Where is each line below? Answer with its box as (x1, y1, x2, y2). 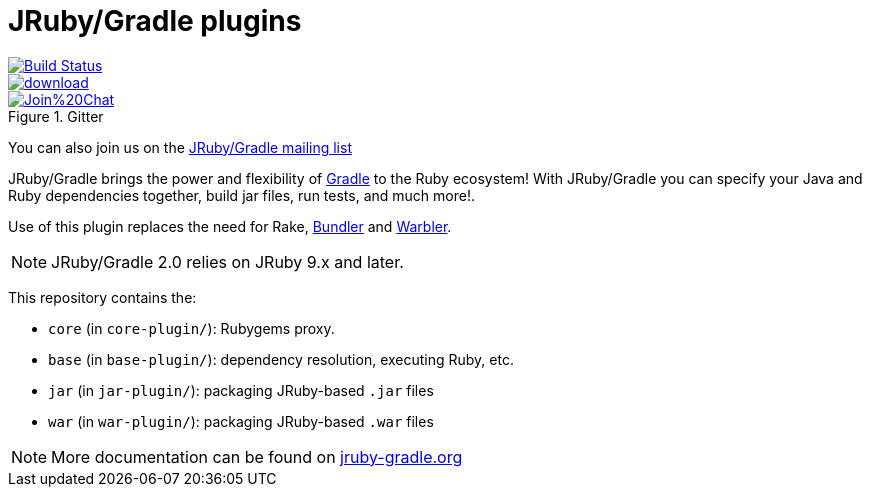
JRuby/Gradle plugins (8, 4, 302, 38)
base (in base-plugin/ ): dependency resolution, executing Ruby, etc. (48, 350, 514, 368)
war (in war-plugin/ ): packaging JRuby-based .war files (48, 412, 434, 430)
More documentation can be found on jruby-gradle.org (51, 446, 463, 467)
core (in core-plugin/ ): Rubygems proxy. (48, 319, 335, 337)
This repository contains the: (8, 288, 197, 306)
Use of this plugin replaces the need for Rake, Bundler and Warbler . (8, 217, 452, 235)
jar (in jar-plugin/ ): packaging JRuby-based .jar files (48, 381, 434, 399)
